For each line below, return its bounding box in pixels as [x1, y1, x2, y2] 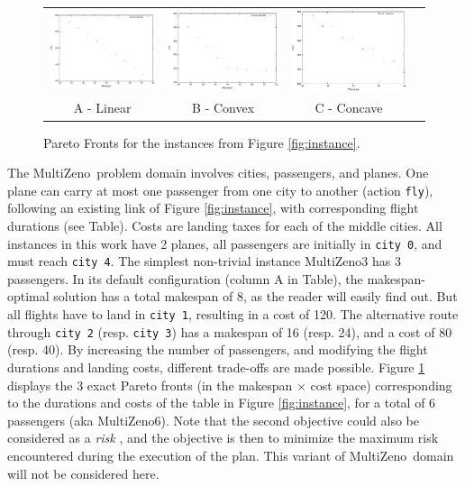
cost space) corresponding [310, 375, 452, 394]
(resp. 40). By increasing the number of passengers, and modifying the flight [7, 340, 428, 359]
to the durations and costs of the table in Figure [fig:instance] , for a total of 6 [7, 393, 436, 412]
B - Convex [192, 98, 255, 117]
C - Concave [315, 98, 383, 117]
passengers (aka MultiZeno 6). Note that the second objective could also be [7, 410, 419, 429]
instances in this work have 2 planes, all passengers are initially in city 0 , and [7, 234, 442, 252]
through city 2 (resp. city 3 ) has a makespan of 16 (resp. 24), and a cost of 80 [7, 322, 452, 341]
